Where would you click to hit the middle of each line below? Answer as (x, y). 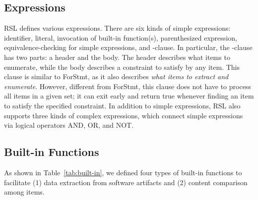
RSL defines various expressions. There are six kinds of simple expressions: (117, 28)
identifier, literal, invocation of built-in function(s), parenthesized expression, (121, 37)
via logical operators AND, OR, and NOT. (69, 125)
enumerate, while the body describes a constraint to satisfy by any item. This (122, 67)
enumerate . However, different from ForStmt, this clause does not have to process (128, 86)
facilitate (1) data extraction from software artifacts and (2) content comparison (126, 182)
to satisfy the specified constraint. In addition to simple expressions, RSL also (122, 105)
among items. (24, 192)
